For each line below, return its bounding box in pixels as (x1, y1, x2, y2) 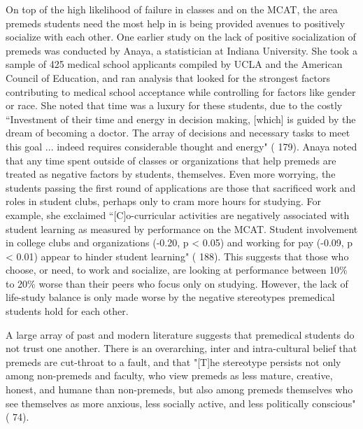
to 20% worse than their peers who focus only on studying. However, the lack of (6, 276, 348, 290)
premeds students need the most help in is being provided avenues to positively (6, 15, 346, 30)
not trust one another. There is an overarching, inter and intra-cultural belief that (6, 341, 357, 356)
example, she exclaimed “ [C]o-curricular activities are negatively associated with (6, 207, 350, 222)
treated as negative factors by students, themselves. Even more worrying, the (6, 167, 336, 181)
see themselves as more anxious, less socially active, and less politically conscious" (6, 395, 356, 410)
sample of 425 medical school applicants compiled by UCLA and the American (6, 57, 343, 71)
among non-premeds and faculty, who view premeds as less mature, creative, (6, 368, 333, 383)
